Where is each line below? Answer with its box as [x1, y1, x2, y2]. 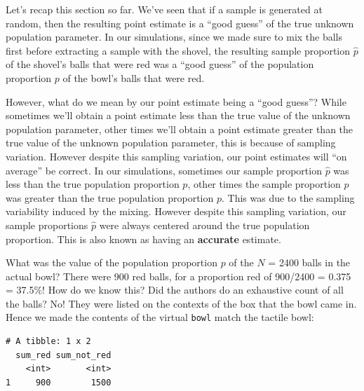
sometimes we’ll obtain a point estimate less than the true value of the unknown [6, 108, 351, 123]
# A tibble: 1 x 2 [6, 336, 91, 347]
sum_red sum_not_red [15, 350, 112, 360]
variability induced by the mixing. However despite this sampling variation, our [6, 204, 346, 219]
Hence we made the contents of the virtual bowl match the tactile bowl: [6, 310, 314, 324]
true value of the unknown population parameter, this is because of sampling [6, 135, 336, 150]
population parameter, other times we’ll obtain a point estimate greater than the [6, 121, 353, 136]
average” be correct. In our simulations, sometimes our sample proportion [6, 163, 322, 177]
